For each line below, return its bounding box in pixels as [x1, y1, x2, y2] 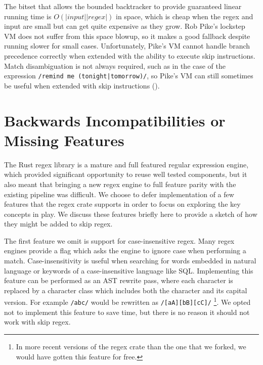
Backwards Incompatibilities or [4, 110, 226, 130]
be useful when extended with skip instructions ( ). [4, 80, 160, 90]
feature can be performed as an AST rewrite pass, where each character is [4, 275, 233, 286]
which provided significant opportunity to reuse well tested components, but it [4, 169, 247, 179]
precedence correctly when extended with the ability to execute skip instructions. [4, 50, 255, 61]
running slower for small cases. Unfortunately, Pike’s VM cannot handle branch [4, 40, 250, 51]
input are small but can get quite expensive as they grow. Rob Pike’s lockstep [4, 21, 245, 31]
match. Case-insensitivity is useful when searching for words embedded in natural [4, 255, 256, 266]
